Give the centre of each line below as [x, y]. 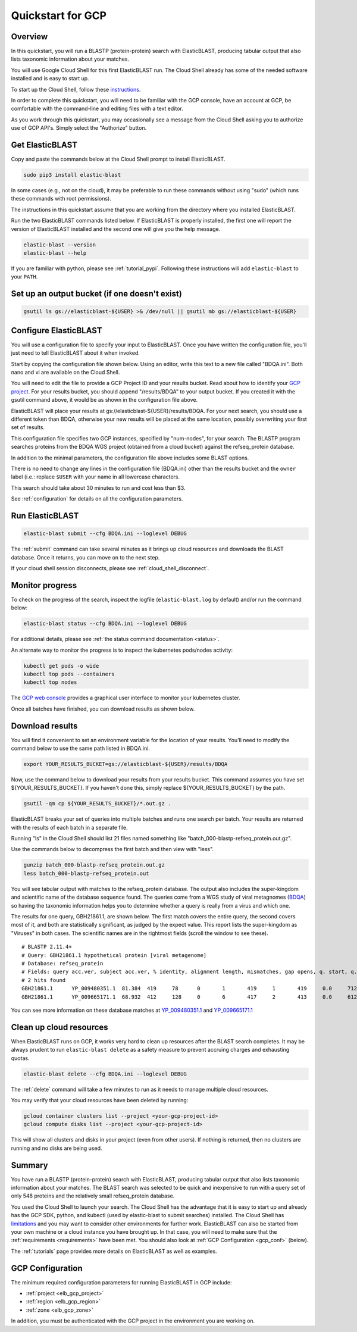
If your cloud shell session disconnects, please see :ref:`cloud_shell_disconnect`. [110, 568]
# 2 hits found [44, 980]
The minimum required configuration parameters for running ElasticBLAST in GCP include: [121, 1282]
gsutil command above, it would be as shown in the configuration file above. [104, 400]
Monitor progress [44, 585]
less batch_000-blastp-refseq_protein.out [86, 873]
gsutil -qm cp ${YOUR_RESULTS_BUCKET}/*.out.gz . [97, 804]
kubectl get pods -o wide [61, 666]
